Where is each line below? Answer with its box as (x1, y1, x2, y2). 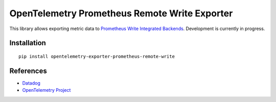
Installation (9, 39, 46, 47)
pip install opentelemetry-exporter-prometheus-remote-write (18, 54, 175, 59)
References (9, 66, 47, 75)
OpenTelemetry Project (22, 87, 71, 93)
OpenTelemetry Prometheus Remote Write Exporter (9, 8, 233, 19)
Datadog (22, 80, 41, 86)
